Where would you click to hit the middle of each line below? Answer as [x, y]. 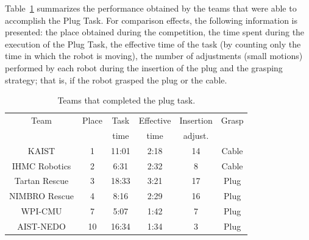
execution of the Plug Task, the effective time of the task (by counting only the [153, 44]
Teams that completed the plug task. [126, 100]
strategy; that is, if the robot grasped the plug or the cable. [116, 79]
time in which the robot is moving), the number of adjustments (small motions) [154, 56]
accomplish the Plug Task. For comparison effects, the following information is [151, 20]
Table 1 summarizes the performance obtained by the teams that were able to [151, 8]
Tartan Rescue [41, 181]
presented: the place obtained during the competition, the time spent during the [155, 32]
